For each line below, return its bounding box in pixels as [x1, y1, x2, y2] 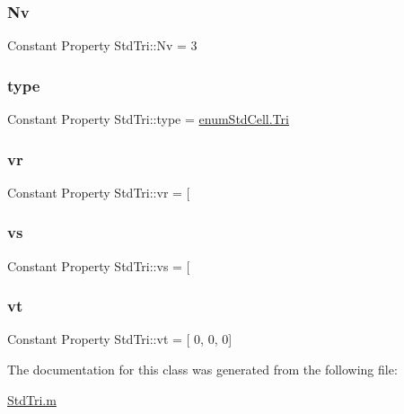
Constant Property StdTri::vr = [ [7, 182, 190, 201]
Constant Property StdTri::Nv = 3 [7, 36, 198, 55]
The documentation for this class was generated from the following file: [7, 360, 398, 379]
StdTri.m [7, 390, 57, 409]
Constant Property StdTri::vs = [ [7, 256, 190, 275]
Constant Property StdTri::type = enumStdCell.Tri [7, 110, 289, 128]
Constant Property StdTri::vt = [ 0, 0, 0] [7, 330, 233, 348]
